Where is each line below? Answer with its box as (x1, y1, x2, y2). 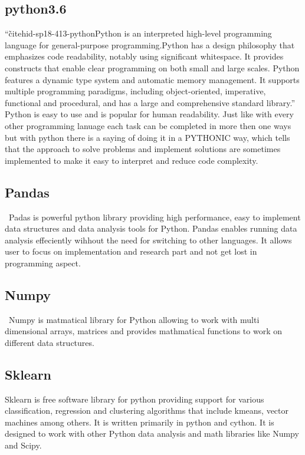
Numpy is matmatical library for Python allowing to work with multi (9, 313, 260, 325)
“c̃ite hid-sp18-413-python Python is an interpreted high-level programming (5, 27, 272, 39)
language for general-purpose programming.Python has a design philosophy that (5, 38, 295, 51)
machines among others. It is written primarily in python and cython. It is (5, 416, 274, 428)
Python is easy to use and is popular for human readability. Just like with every (5, 108, 294, 120)
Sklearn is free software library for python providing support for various (5, 393, 264, 405)
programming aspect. (5, 256, 81, 269)
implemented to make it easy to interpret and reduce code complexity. (5, 154, 258, 166)
